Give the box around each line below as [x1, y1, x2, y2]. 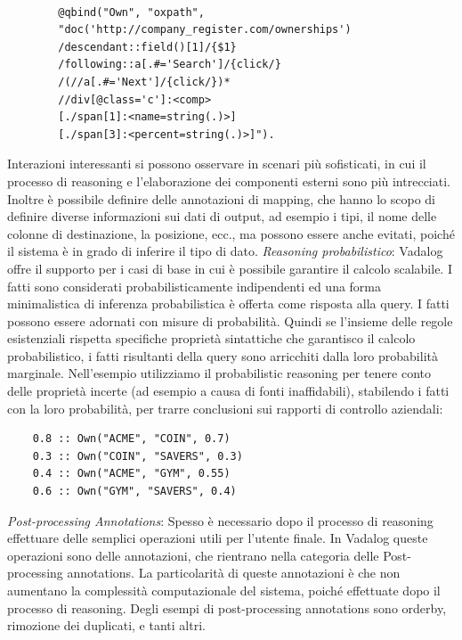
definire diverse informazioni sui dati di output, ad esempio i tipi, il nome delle [7, 207, 437, 226]
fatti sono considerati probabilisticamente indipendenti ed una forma [7, 276, 382, 295]
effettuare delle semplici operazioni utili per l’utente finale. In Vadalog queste [7, 529, 428, 547]
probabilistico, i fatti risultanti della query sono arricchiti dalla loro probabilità [7, 346, 438, 365]
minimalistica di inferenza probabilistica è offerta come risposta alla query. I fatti [7, 294, 450, 313]
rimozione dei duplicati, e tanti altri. [7, 616, 206, 635]
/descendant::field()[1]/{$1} [58, 40, 237, 53]
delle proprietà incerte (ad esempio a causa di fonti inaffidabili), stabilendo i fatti [7, 382, 450, 400]
